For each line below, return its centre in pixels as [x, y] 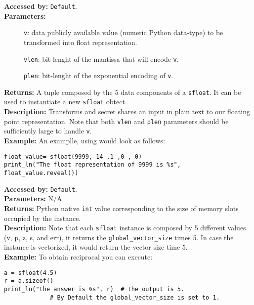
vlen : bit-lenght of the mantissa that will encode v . [101, 59]
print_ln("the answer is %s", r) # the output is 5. [94, 289]
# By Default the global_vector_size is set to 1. [135, 297]
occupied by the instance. [42, 218]
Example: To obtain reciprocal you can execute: [78, 257]
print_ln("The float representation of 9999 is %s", [92, 165]
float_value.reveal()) [41, 173]
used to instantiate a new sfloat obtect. [65, 102]
